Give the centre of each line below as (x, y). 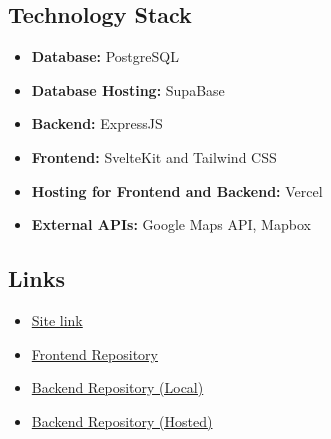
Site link (57, 319)
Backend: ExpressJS (97, 123)
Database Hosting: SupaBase (128, 89)
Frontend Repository (94, 353)
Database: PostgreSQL (105, 56)
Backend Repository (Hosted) (122, 420)
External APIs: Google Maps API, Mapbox (171, 224)
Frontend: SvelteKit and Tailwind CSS (154, 156)
